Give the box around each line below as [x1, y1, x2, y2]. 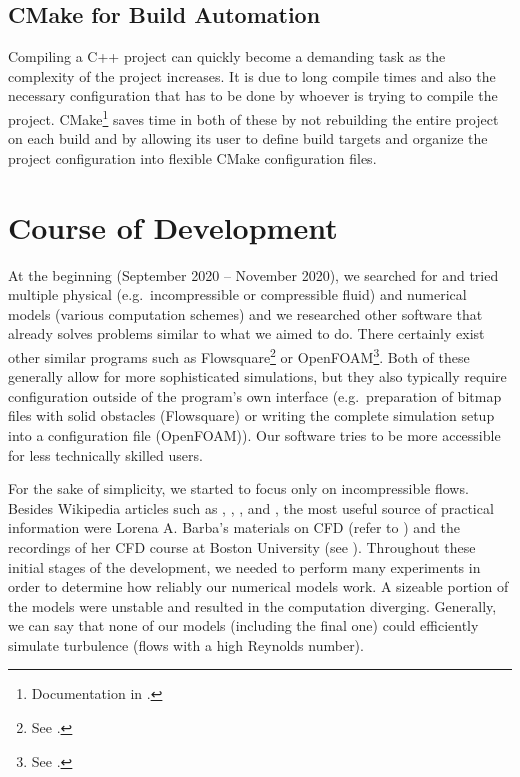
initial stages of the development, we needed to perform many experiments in [8, 556, 481, 577]
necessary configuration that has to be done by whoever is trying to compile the [8, 85, 498, 106]
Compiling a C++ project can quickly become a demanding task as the [8, 46, 446, 67]
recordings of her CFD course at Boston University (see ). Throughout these [8, 536, 476, 557]
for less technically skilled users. [8, 444, 203, 465]
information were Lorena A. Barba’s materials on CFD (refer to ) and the [8, 517, 460, 538]
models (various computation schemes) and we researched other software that [8, 303, 483, 324]
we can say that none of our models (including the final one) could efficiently [8, 615, 479, 636]
